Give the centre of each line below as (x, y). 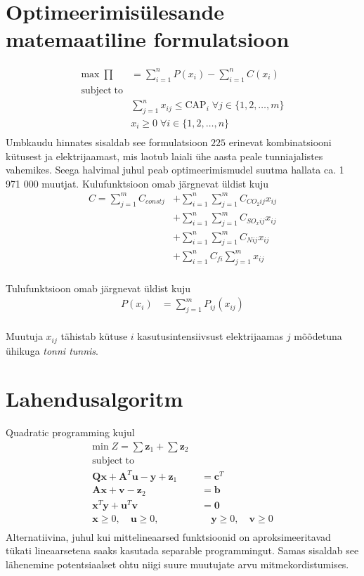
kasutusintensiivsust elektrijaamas (210, 336)
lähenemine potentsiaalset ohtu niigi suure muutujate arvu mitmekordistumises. (177, 564)
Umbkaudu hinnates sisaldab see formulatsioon (107, 142)
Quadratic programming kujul (70, 432)
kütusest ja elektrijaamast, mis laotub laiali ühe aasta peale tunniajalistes (164, 156)
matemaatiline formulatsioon (148, 39)
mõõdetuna (318, 336)
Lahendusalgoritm (95, 399)
